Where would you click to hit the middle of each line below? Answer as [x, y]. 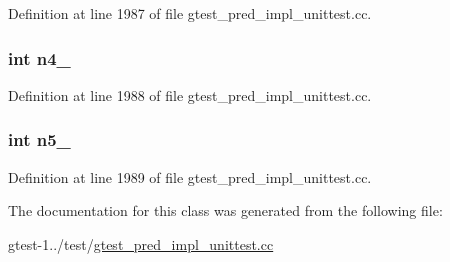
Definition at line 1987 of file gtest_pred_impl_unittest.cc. [190, 13]
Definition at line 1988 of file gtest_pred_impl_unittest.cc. [190, 94]
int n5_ [39, 139]
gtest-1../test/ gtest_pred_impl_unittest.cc [141, 243]
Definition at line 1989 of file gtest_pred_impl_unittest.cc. [190, 176]
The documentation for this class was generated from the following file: [225, 210]
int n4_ [39, 57]
